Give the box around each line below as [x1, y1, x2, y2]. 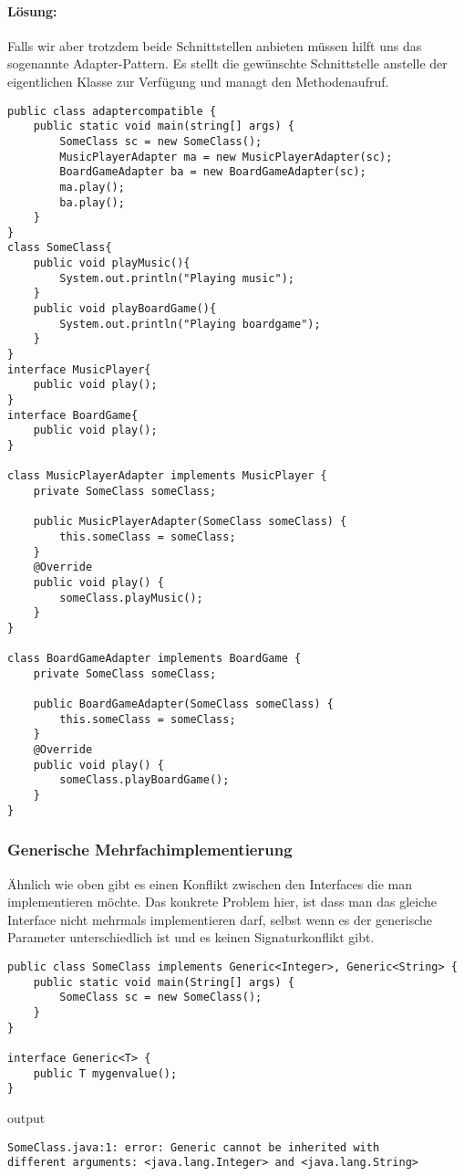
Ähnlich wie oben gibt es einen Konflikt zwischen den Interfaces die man [7, 874, 412, 893]
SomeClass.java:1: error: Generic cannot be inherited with [7, 1140, 380, 1154]
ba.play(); [59, 195, 125, 209]
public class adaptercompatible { [7, 104, 217, 118]
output [7, 1108, 46, 1127]
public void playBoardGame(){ [33, 302, 217, 316]
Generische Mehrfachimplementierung [7, 838, 293, 861]
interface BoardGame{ [7, 408, 139, 422]
